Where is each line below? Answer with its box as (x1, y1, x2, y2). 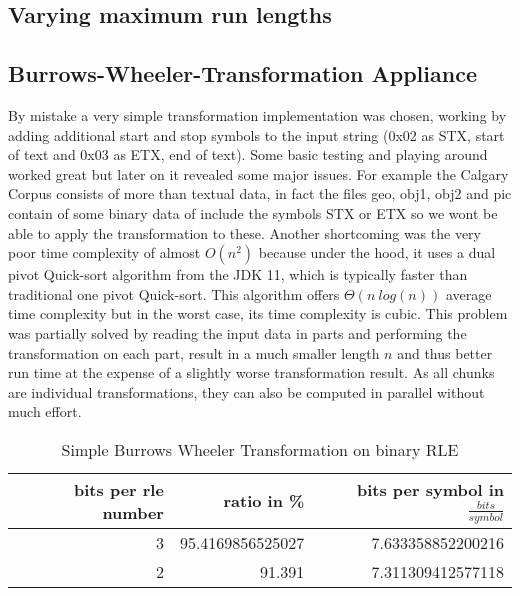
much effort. (8, 401, 82, 422)
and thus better (397, 342, 493, 363)
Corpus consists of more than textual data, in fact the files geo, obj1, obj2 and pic (8, 183, 512, 204)
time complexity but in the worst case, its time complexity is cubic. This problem (8, 303, 508, 324)
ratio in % (223, 489, 305, 513)
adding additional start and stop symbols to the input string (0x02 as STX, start (8, 124, 505, 145)
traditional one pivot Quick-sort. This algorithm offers (8, 283, 340, 304)
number (102, 500, 164, 524)
